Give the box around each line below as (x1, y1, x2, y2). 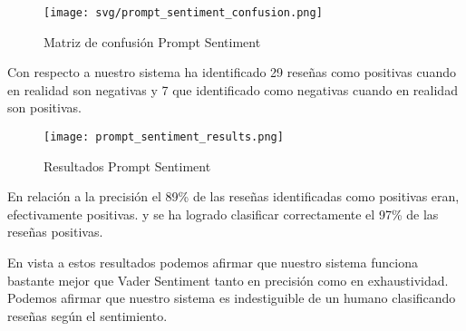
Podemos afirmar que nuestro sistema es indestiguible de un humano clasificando (7, 288, 456, 307)
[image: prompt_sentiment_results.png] (44, 131, 284, 144)
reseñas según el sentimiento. (7, 306, 168, 325)
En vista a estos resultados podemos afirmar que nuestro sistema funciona (7, 253, 418, 272)
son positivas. (7, 98, 82, 117)
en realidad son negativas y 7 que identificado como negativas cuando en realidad (7, 80, 458, 99)
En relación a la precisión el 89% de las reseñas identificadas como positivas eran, (7, 187, 460, 206)
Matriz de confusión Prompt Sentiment (44, 32, 261, 51)
